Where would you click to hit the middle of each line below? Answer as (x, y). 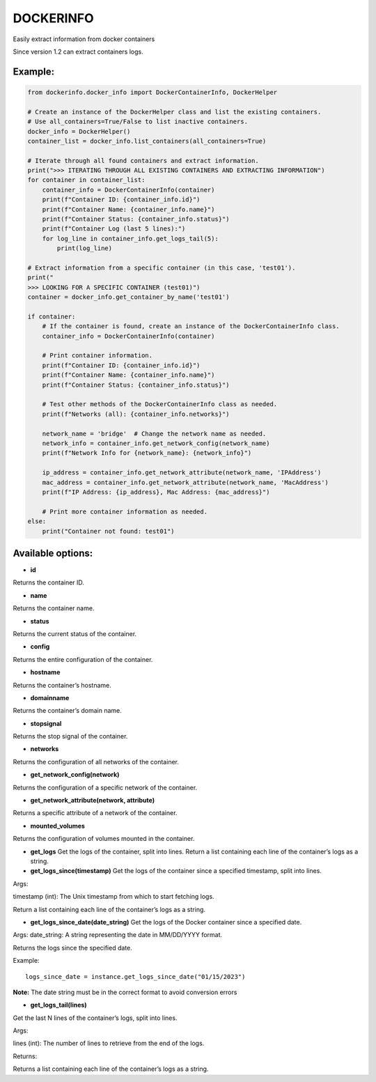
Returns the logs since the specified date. (72, 948)
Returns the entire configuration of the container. (83, 659)
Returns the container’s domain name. (67, 711)
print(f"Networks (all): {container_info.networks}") (136, 414)
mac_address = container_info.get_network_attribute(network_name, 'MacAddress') (185, 482)
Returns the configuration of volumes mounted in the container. (104, 839)
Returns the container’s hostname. (62, 685)
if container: (52, 316)
